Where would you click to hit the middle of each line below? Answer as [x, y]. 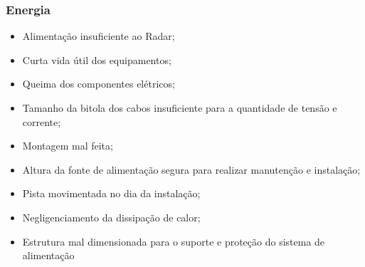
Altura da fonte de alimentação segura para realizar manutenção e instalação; [191, 169]
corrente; [42, 121]
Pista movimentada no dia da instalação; [111, 193]
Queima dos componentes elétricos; [99, 84]
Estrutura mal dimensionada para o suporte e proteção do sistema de [174, 241]
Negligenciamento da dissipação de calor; [111, 217]
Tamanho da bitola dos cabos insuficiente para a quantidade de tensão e [180, 108]
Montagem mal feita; [68, 146]
